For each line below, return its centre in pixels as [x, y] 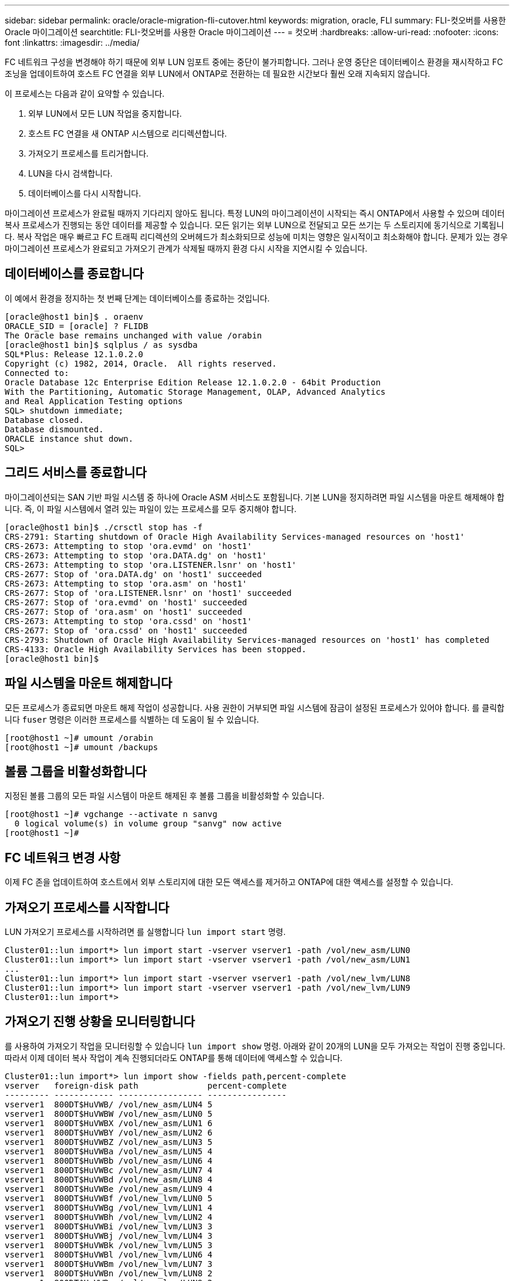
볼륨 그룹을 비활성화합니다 [76, 771]
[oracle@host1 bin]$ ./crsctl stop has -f [104, 527]
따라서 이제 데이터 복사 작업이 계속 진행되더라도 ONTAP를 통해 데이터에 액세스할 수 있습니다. [174, 1058]
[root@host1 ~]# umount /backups [82, 747]
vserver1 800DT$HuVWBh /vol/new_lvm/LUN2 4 [109, 1217]
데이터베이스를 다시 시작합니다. [85, 193]
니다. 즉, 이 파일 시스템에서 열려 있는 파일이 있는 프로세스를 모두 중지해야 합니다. [151, 509]
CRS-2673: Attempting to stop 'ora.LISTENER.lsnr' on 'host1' [151, 565]
